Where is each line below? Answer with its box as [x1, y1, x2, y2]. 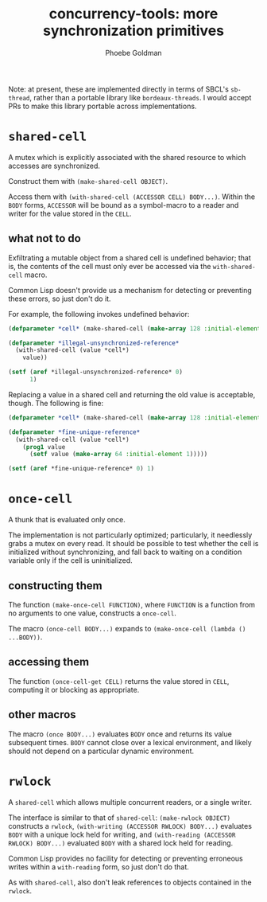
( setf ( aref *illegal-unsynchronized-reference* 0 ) [8, 368, 183, 377]
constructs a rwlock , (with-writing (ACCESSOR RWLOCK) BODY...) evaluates [8, 821, 253, 830]
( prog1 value [22, 443, 66, 451]
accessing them [8, 655, 90, 669]
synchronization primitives [42, 21, 225, 40]
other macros [8, 708, 77, 721]
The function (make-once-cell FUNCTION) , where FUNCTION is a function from [8, 599, 256, 609]
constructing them [8, 579, 103, 592]
